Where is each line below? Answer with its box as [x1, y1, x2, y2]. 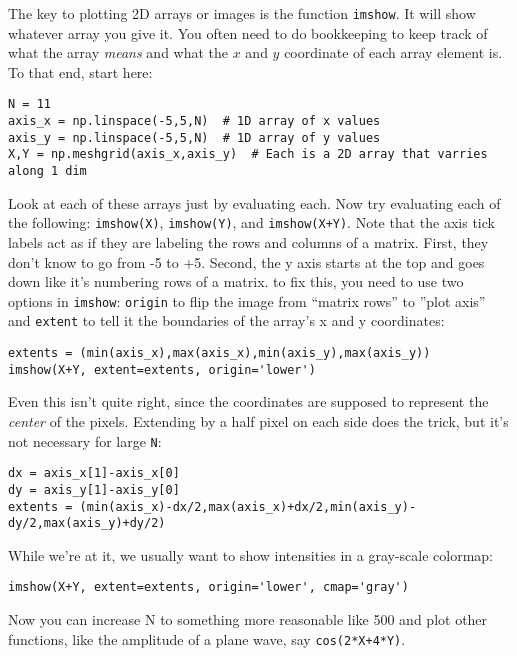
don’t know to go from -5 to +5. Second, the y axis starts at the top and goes [8, 251, 485, 272]
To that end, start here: [8, 61, 153, 82]
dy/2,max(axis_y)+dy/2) [8, 516, 166, 531]
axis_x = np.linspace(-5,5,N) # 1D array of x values [8, 114, 381, 129]
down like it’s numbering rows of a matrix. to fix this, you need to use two [8, 271, 464, 292]
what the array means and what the [8, 42, 229, 63]
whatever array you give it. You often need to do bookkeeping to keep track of [8, 22, 488, 43]
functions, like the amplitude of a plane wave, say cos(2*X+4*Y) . [8, 628, 406, 649]
